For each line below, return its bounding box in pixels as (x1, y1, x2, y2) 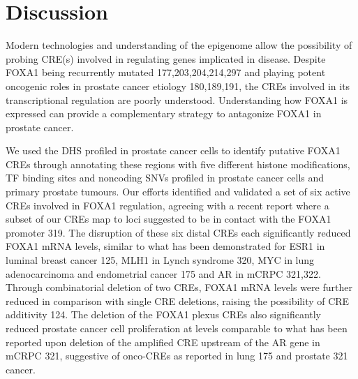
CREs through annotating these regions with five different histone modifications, (6, 156, 350, 171)
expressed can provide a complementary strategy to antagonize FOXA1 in (6, 106, 322, 121)
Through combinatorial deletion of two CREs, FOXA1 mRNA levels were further (6, 280, 352, 295)
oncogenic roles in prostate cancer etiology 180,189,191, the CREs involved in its (6, 78, 350, 93)
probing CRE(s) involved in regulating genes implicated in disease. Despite (6, 51, 326, 66)
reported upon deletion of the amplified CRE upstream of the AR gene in (6, 334, 320, 349)
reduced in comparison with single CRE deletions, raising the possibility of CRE (6, 293, 350, 308)
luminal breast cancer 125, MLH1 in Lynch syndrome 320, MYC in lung (6, 253, 315, 267)
